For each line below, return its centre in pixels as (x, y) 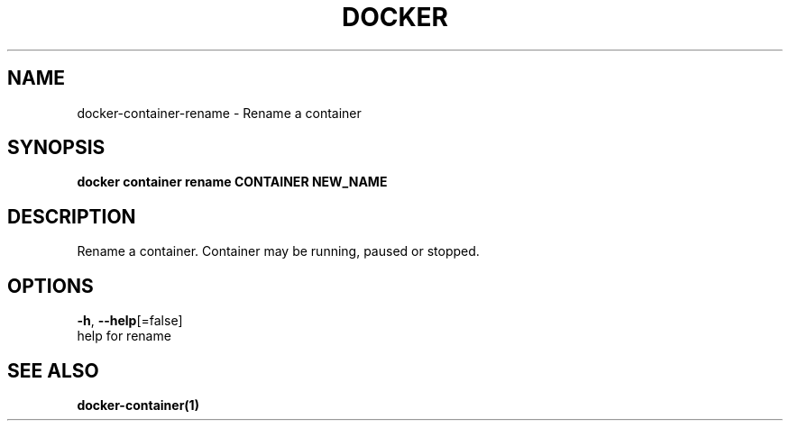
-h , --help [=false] (130, 321)
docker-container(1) (138, 405)
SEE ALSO (53, 370)
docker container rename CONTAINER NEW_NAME (232, 182)
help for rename (124, 336)
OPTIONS (51, 286)
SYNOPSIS (56, 148)
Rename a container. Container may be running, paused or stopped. (278, 251)
